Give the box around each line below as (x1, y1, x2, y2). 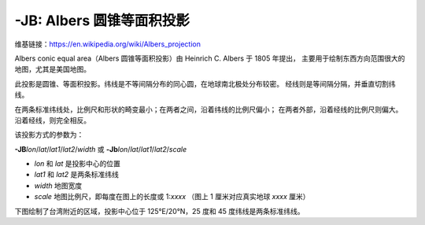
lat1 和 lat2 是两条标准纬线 (34, 170, 120, 179)
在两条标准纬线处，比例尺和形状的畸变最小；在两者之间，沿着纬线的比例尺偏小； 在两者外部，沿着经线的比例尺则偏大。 (14, 105, 403, 114)
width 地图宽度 (34, 181, 83, 190)
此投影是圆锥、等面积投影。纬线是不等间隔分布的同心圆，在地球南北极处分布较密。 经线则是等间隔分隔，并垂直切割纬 (14, 79, 396, 88)
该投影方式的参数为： (14, 130, 84, 139)
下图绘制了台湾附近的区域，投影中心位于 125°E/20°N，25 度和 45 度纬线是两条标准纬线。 (14, 206, 305, 216)
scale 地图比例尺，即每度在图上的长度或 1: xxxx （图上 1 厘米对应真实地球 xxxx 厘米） (34, 192, 310, 201)
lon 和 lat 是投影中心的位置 (34, 159, 121, 168)
